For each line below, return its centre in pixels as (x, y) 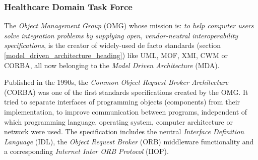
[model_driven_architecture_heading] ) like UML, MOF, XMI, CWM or (116, 55)
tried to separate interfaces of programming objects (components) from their (122, 102)
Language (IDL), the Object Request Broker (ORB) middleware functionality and (129, 141)
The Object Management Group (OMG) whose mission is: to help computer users (129, 25)
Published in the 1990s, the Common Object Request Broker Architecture (116, 82)
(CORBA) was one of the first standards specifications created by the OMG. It (126, 92)
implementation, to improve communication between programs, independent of (126, 111)
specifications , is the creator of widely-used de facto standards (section (112, 45)
